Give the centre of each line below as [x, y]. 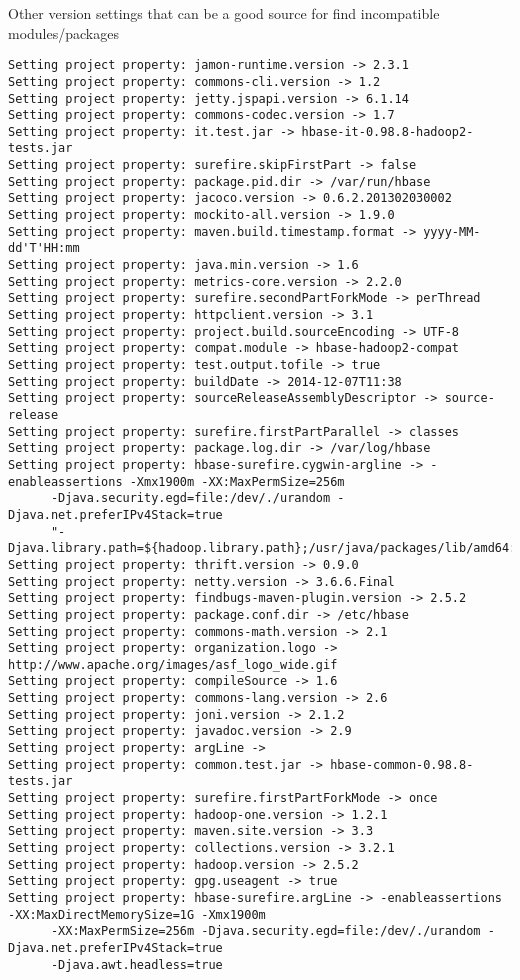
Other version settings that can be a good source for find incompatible [224, 13]
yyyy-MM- [452, 231]
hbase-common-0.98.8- [402, 764]
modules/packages [63, 32]
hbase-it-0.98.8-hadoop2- [387, 131]
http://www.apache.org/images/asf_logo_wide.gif [173, 664]
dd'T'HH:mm [44, 248]
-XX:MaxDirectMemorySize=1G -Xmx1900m [137, 914]
